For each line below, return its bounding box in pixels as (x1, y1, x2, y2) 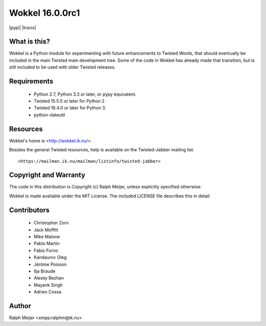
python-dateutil (33, 111, 66, 118)
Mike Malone (33, 233, 60, 239)
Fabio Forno (33, 247, 59, 254)
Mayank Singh (33, 282, 63, 288)
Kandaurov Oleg (33, 254, 67, 260)
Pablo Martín (33, 241, 60, 247)
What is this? (9, 37, 50, 46)
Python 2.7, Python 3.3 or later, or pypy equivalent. (33, 91, 136, 97)
